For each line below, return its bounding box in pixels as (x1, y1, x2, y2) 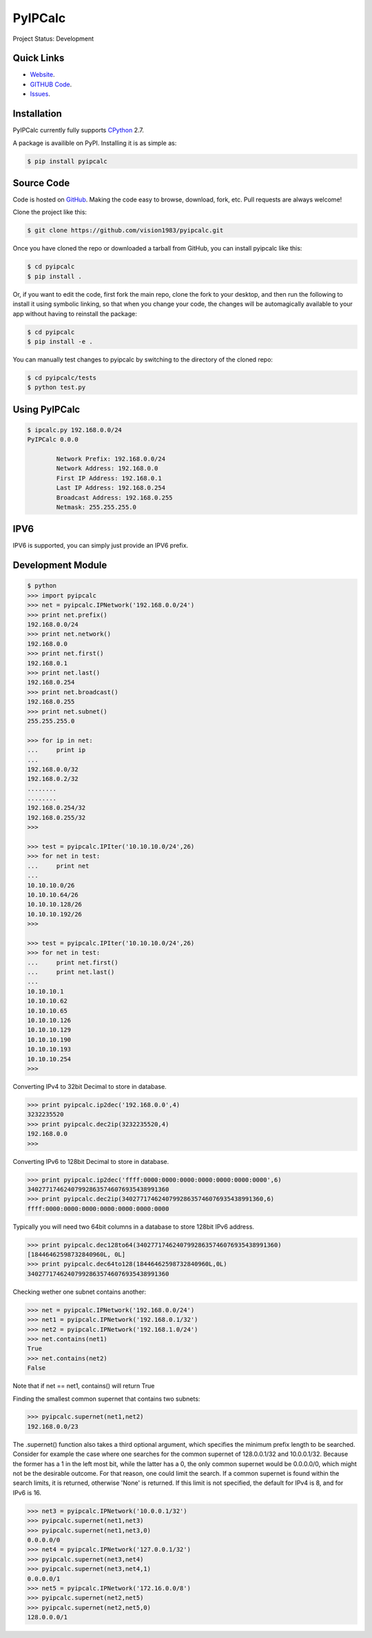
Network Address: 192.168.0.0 (56, 464, 158, 473)
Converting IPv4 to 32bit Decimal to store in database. (12, 1082, 167, 1090)
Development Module (12, 560, 107, 571)
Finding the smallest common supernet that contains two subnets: (12, 1394, 200, 1403)
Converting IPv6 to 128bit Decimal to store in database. (12, 1157, 169, 1165)
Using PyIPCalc (12, 404, 81, 415)
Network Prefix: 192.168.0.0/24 (56, 455, 165, 463)
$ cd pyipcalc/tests (27, 373, 96, 382)
